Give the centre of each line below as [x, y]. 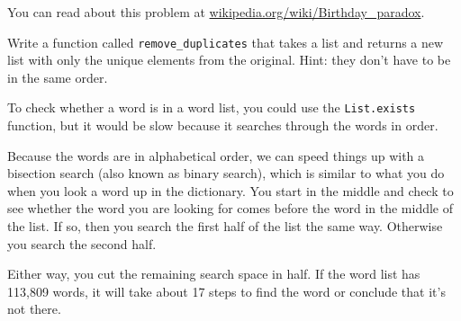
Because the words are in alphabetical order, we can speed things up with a [216, 155]
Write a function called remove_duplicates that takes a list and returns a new [226, 42]
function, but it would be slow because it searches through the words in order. [223, 125]
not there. [34, 309]
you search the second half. [82, 243]
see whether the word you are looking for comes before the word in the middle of [230, 208]
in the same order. [58, 77]
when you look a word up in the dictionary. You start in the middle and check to [230, 190]
